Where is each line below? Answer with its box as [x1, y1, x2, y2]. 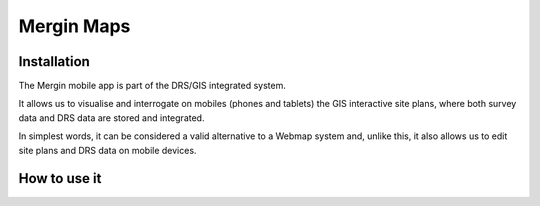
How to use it [18, 170, 102, 187]
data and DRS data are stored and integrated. [18, 111, 205, 124]
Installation [18, 53, 90, 70]
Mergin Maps [18, 15, 131, 37]
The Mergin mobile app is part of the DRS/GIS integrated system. [18, 80, 287, 92]
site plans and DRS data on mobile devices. [18, 144, 197, 156]
